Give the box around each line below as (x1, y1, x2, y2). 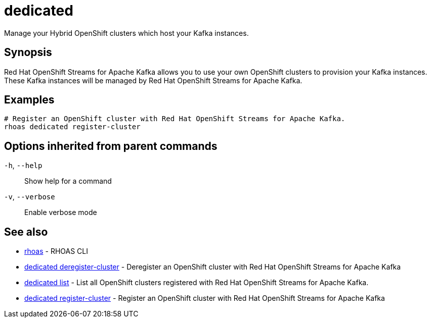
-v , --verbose (4, 192, 55, 201)
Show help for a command (24, 177, 112, 186)
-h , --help (4, 161, 42, 170)
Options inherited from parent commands (4, 139, 218, 152)
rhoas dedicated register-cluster (4, 123, 141, 131)
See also (4, 225, 48, 238)
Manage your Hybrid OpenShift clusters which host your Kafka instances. (4, 28, 249, 37)
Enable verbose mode (24, 208, 97, 217)
